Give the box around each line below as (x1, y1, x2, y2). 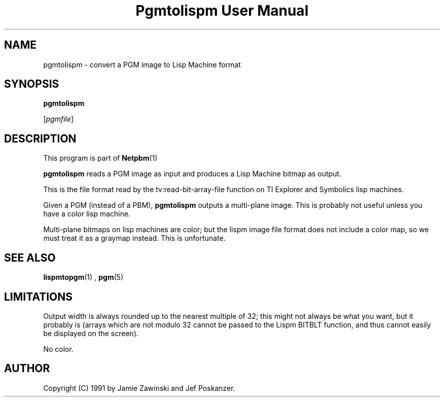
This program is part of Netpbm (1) (43, 154, 158, 163)
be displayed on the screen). (43, 329, 139, 338)
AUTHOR (4, 362, 50, 375)
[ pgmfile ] (43, 115, 74, 124)
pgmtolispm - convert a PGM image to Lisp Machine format (43, 60, 241, 69)
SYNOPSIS (4, 78, 59, 91)
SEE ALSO (4, 251, 56, 264)
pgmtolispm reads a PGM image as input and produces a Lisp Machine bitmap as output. (43, 169, 342, 178)
